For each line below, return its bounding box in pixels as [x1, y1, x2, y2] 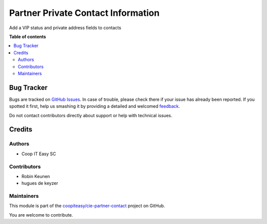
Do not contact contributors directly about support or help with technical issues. [9, 112, 173, 118]
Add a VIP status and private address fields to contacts [9, 25, 121, 31]
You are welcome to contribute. [9, 212, 73, 218]
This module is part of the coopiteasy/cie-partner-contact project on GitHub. [9, 203, 165, 209]
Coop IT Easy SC [21, 151, 56, 157]
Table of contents [9, 34, 46, 40]
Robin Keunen [21, 173, 50, 179]
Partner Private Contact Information [9, 7, 160, 18]
